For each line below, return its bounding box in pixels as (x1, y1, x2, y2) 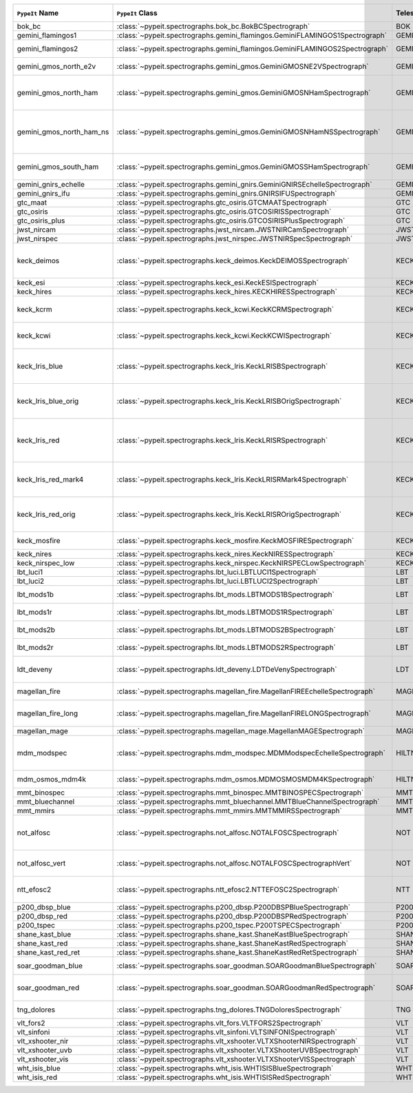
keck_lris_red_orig (17, 510, 76, 519)
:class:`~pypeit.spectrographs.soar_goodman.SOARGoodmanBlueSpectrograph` (116, 961, 377, 970)
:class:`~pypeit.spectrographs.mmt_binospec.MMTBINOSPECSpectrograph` (116, 788, 364, 797)
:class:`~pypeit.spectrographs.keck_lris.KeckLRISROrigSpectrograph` (116, 510, 342, 519)
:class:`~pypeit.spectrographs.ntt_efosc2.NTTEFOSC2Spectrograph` (116, 885, 340, 894)
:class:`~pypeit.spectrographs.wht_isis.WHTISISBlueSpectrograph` (116, 1063, 334, 1073)
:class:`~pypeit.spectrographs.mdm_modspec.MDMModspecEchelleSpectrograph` (116, 748, 385, 757)
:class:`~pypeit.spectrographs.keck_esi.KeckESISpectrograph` (116, 278, 319, 287)
